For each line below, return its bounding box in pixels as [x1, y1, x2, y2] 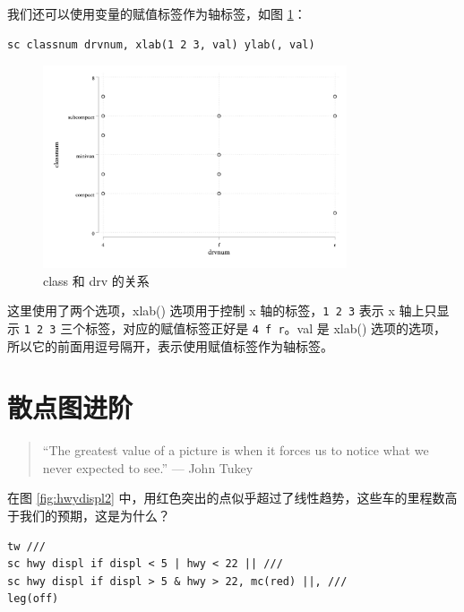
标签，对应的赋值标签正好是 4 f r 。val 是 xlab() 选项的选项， [85, 318, 447, 337]
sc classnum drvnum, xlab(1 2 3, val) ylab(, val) [7, 38, 315, 51]
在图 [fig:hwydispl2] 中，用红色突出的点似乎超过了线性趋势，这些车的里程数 [7, 488, 445, 507]
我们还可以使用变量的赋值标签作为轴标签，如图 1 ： [7, 4, 306, 22]
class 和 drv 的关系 [43, 271, 150, 289]
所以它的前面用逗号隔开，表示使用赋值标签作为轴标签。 [7, 336, 333, 355]
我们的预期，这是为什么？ [19, 506, 170, 525]
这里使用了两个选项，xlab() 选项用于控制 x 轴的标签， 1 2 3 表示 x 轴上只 [7, 301, 437, 320]
